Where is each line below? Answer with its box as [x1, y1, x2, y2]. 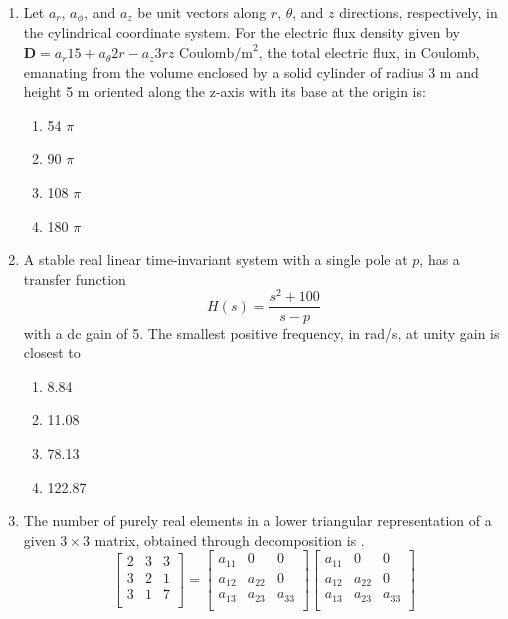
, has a [419, 249, 460, 270]
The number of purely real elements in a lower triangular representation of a [23, 510, 492, 531]
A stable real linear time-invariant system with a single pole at [23, 249, 408, 270]
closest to [23, 342, 81, 363]
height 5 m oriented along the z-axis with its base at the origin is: [23, 81, 426, 102]
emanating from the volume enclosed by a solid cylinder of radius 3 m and [23, 61, 479, 82]
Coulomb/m [179, 47, 253, 62]
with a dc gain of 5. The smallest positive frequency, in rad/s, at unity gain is [23, 322, 500, 343]
